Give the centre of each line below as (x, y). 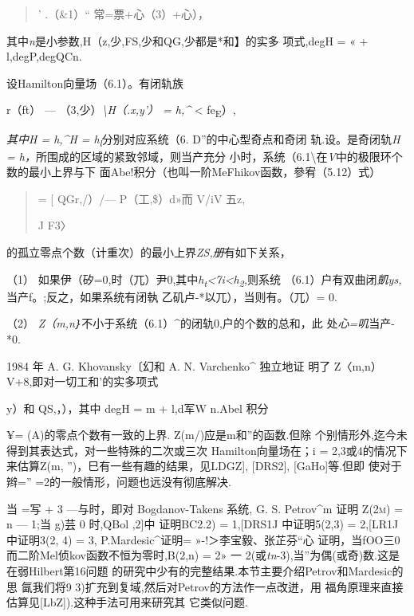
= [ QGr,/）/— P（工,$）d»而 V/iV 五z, (142, 198)
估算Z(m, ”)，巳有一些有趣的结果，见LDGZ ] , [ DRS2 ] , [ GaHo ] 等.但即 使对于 (209, 466)
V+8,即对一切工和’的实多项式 (83, 381)
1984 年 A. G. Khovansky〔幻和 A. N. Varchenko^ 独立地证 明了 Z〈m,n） (194, 365)
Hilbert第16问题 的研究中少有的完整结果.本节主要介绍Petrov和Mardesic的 (216, 571)
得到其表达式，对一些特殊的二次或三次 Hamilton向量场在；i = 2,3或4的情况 (201, 450)
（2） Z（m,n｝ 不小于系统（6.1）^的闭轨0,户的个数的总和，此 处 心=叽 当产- (201, 323)
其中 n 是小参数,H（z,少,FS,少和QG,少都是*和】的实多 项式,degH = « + (187, 40)
